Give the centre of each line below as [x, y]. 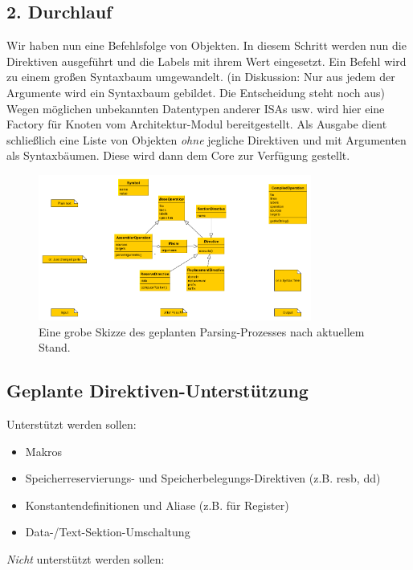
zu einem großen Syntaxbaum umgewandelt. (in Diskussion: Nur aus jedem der [201, 77]
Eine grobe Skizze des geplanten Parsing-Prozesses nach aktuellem [202, 331]
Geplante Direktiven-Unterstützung [157, 391]
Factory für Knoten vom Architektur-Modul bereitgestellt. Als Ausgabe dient [197, 124]
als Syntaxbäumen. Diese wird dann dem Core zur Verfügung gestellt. [178, 155]
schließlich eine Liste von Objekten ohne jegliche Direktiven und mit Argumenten [206, 139]
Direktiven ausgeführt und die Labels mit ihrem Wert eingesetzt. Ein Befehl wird [206, 61]
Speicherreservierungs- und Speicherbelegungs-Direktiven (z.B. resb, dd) [203, 478]
